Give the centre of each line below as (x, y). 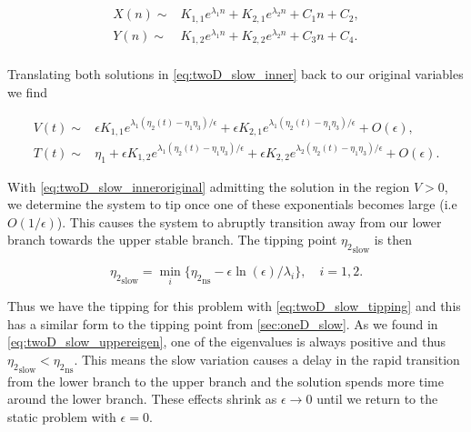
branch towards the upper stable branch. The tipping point (172, 240)
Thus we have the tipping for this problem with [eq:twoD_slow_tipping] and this (234, 306)
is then (393, 240)
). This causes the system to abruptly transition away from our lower (249, 221)
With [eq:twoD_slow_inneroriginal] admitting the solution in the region (209, 186)
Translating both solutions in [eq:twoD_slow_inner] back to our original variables (235, 74)
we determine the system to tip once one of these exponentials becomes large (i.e (232, 204)
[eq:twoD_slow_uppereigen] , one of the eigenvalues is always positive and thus (227, 342)
